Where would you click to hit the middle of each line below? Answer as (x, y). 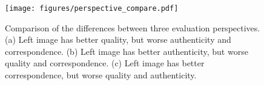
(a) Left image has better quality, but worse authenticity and (118, 39)
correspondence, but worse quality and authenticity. (101, 75)
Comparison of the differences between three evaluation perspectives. (133, 27)
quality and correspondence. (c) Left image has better (105, 63)
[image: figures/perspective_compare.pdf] (92, 8)
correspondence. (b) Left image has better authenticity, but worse (127, 51)
